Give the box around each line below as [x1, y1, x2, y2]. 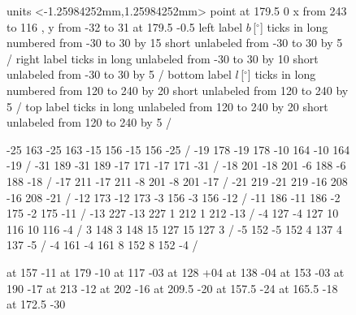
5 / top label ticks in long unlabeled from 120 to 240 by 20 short [7, 97, 328, 114]
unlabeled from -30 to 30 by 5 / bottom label [7, 66, 232, 83]
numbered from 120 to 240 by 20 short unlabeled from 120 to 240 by [7, 81, 349, 98]
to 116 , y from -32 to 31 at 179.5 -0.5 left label [7, 18, 243, 35]
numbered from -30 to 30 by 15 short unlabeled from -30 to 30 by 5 [7, 34, 343, 51]
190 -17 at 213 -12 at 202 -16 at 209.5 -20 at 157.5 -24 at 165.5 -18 [7, 279, 338, 296]
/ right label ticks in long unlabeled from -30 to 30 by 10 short [7, 50, 319, 67]
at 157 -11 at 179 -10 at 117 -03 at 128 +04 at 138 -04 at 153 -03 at [7, 263, 345, 280]
